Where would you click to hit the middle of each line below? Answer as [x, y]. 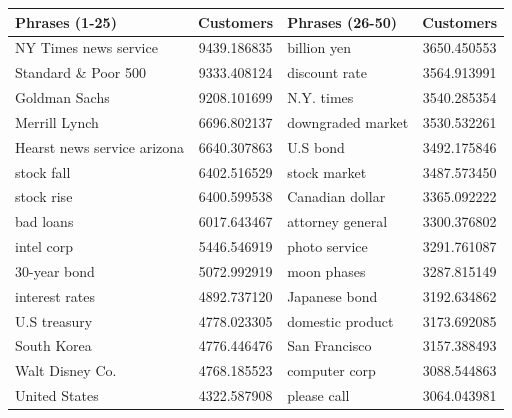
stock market [327, 171]
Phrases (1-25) [66, 21]
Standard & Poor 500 [80, 72]
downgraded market [348, 121]
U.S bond [316, 146]
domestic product [340, 320]
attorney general [337, 221]
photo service [327, 246]
